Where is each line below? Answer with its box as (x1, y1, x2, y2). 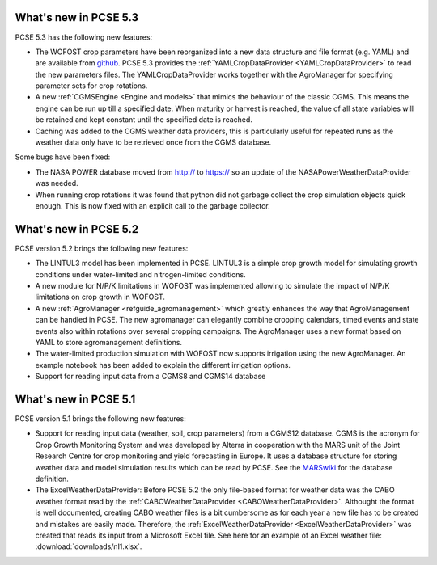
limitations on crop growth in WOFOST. (35, 292, 166, 302)
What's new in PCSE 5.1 (15, 393, 136, 406)
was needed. (35, 179, 78, 188)
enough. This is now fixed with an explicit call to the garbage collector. (35, 200, 270, 210)
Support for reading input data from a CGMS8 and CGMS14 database (35, 372, 266, 382)
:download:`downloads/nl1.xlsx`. (35, 542, 142, 551)
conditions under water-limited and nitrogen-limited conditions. (35, 269, 246, 279)
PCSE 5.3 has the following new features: (15, 32, 153, 42)
